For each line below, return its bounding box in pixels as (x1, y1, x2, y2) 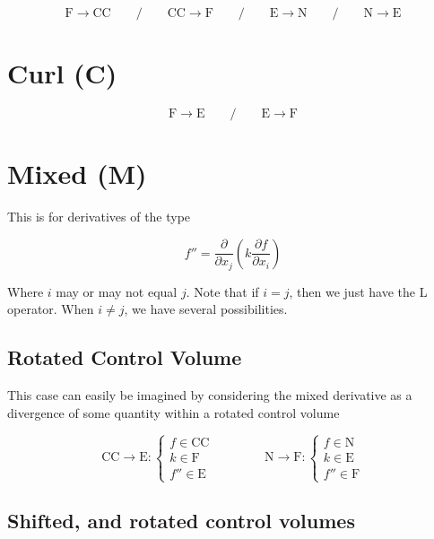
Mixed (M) (7, 155, 147, 192)
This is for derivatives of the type (7, 207, 191, 226)
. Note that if (186, 282, 259, 300)
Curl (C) (7, 55, 117, 91)
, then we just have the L (289, 282, 428, 300)
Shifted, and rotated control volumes (7, 507, 355, 535)
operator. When (7, 300, 94, 318)
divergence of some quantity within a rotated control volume (7, 403, 340, 422)
